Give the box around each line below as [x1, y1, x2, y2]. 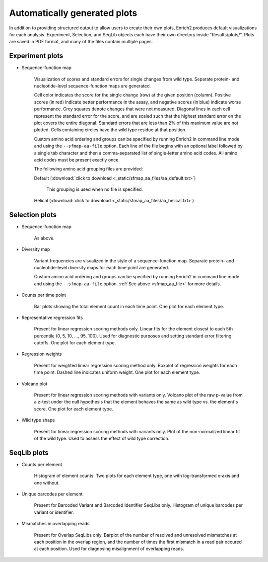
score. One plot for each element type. [34, 405, 114, 412]
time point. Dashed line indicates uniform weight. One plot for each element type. [34, 369, 201, 375]
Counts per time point [21, 292, 67, 298]
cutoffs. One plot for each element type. [34, 340, 116, 346]
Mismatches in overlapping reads [21, 521, 90, 527]
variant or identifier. [34, 509, 74, 515]
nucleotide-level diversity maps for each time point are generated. [34, 264, 170, 270]
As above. [34, 235, 55, 241]
